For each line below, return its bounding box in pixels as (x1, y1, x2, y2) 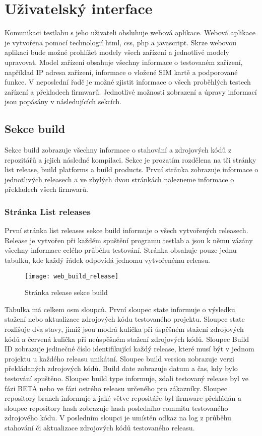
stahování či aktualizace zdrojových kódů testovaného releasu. (5, 422, 195, 433)
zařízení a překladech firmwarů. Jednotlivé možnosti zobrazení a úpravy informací (5, 86, 257, 97)
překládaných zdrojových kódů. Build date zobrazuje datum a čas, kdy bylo (5, 363, 238, 374)
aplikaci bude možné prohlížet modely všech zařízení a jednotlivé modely (5, 47, 229, 57)
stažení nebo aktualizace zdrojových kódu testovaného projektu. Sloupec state (5, 314, 245, 324)
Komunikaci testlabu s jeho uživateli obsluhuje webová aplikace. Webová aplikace (5, 27, 256, 38)
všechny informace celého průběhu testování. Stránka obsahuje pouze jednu (5, 245, 237, 255)
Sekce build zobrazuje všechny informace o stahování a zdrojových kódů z (5, 144, 232, 155)
